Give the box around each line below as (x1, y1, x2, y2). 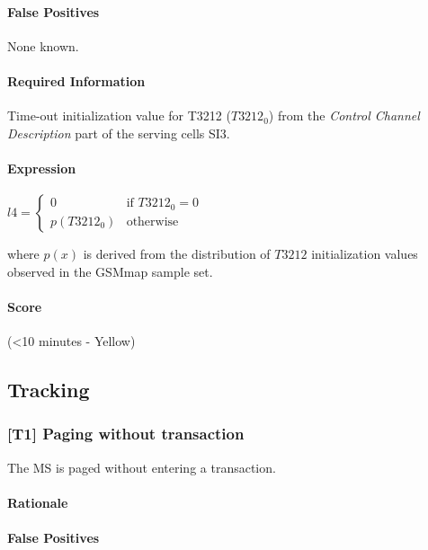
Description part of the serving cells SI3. (7, 123, 230, 142)
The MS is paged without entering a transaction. (7, 457, 276, 476)
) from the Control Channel (268, 106, 420, 125)
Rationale (7, 492, 68, 511)
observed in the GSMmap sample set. (7, 262, 213, 280)
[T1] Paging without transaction (7, 422, 245, 445)
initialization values (311, 244, 418, 263)
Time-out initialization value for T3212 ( (7, 106, 231, 125)
